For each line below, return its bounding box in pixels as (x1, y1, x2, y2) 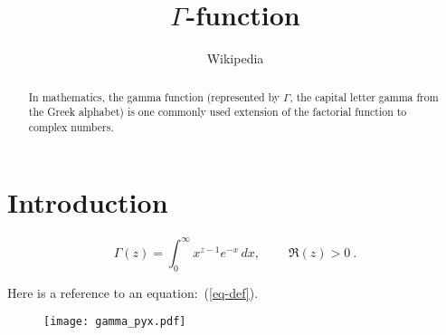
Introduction (7, 184, 168, 221)
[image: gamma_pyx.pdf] (43, 315, 186, 329)
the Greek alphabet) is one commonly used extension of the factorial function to (28, 104, 407, 120)
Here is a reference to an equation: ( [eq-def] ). (7, 282, 259, 301)
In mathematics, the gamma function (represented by (28, 89, 280, 104)
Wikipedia (206, 49, 264, 68)
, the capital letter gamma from (289, 89, 439, 104)
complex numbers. (28, 119, 114, 134)
